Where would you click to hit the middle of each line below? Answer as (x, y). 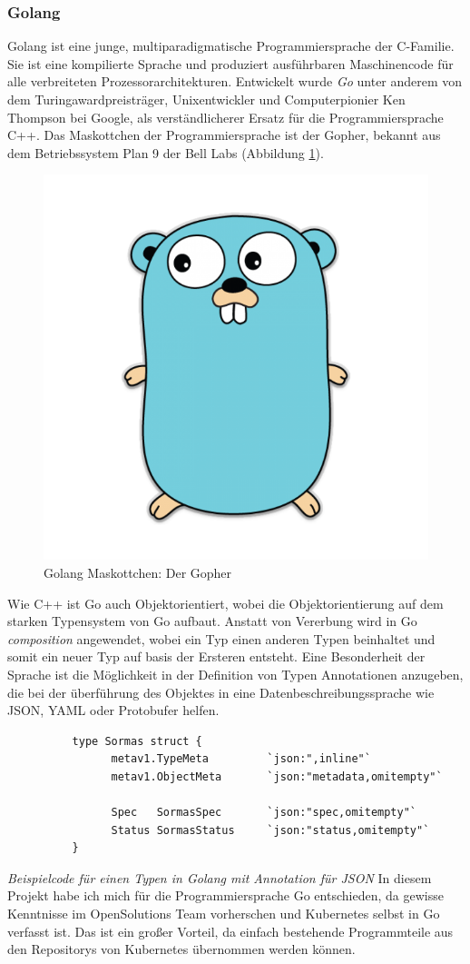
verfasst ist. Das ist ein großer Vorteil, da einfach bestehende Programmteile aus (230, 931)
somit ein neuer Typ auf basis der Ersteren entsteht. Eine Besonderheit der (216, 656)
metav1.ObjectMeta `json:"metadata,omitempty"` (277, 776)
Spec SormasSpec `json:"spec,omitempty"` (264, 813)
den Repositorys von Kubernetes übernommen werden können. (181, 949)
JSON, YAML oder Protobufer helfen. (113, 710)
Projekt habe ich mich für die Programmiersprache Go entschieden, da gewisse (225, 895)
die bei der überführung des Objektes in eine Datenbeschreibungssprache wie (221, 692)
